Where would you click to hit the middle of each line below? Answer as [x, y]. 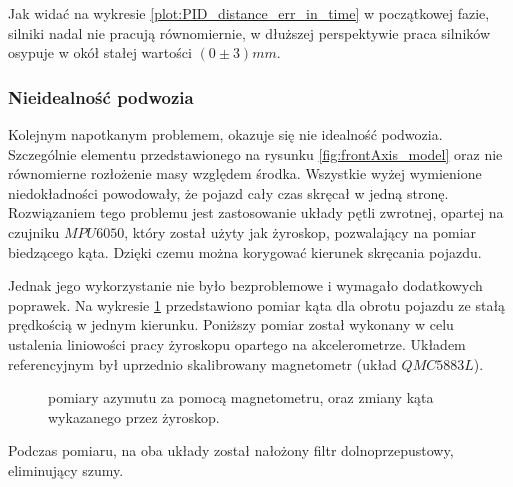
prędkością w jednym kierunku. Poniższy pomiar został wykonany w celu [231, 324]
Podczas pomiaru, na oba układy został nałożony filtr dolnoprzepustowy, [231, 450]
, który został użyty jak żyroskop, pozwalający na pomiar [300, 231]
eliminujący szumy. [66, 469]
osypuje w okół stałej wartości [100, 52]
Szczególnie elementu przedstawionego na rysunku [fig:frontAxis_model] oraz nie [255, 153]
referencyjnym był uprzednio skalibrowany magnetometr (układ [202, 363]
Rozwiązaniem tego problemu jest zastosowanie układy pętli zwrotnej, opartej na [256, 212]
